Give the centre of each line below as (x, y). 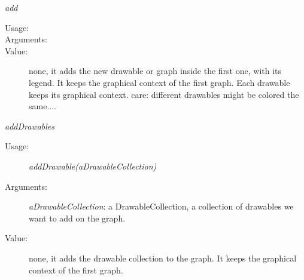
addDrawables (30, 126)
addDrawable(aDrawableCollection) (93, 166)
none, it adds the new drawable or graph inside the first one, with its (155, 71)
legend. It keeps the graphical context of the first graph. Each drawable (159, 82)
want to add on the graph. (77, 218)
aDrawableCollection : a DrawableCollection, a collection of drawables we (161, 206)
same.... (42, 106)
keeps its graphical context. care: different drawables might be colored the (164, 94)
